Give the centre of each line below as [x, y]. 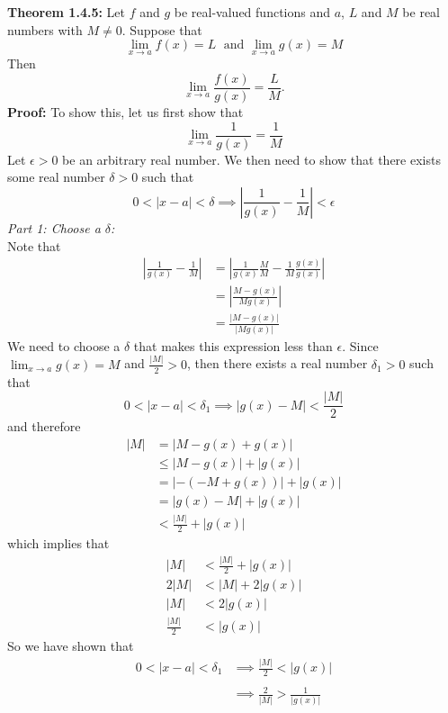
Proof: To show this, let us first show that [125, 112]
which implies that [58, 543]
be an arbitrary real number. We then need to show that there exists [251, 159]
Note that [34, 245]
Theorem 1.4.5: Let [66, 12]
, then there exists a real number [278, 363]
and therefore [44, 426]
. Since [360, 345]
